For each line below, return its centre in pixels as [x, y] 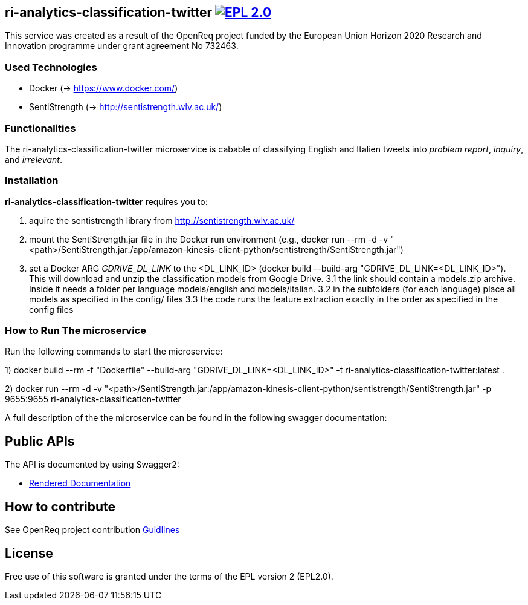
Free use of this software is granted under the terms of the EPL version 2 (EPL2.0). [169, 576]
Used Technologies [51, 67]
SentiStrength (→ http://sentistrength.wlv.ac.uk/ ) [126, 107]
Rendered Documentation [80, 483]
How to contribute [60, 506]
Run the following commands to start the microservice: [114, 352]
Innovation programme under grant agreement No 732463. [122, 46]
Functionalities [40, 128]
